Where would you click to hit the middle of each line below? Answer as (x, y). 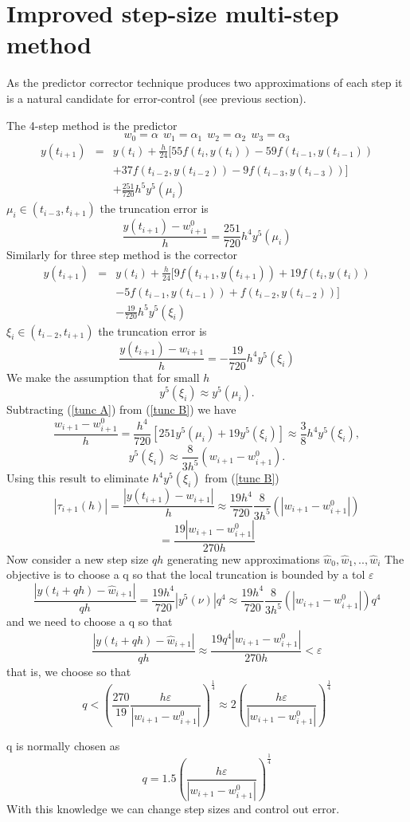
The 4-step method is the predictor (92, 125)
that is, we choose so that (69, 671)
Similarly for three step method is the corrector (122, 255)
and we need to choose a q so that (90, 621)
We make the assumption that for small (103, 377)
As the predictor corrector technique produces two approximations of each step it (205, 83)
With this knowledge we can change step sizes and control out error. (173, 808)
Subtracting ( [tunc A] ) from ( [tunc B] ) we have (121, 409)
